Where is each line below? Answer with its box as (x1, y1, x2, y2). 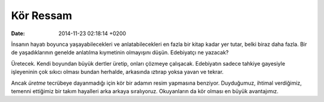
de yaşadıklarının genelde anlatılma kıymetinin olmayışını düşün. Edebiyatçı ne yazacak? (11, 49, 229, 56)
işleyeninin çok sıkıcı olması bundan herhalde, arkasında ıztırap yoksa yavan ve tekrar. (11, 69, 224, 76)
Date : (11, 30, 25, 37)
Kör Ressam (11, 9, 73, 22)
